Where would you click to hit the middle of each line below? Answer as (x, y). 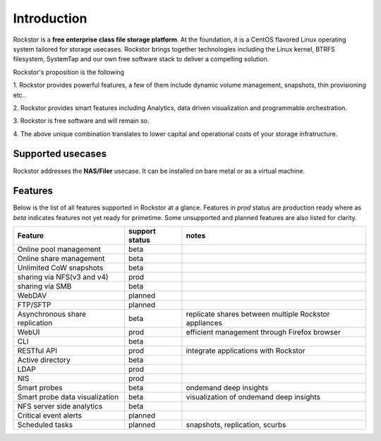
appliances (204, 323)
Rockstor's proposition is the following (69, 72)
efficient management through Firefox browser (264, 332)
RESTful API (37, 351)
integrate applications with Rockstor (246, 351)
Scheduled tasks (45, 425)
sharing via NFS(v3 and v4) (63, 277)
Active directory (44, 360)
